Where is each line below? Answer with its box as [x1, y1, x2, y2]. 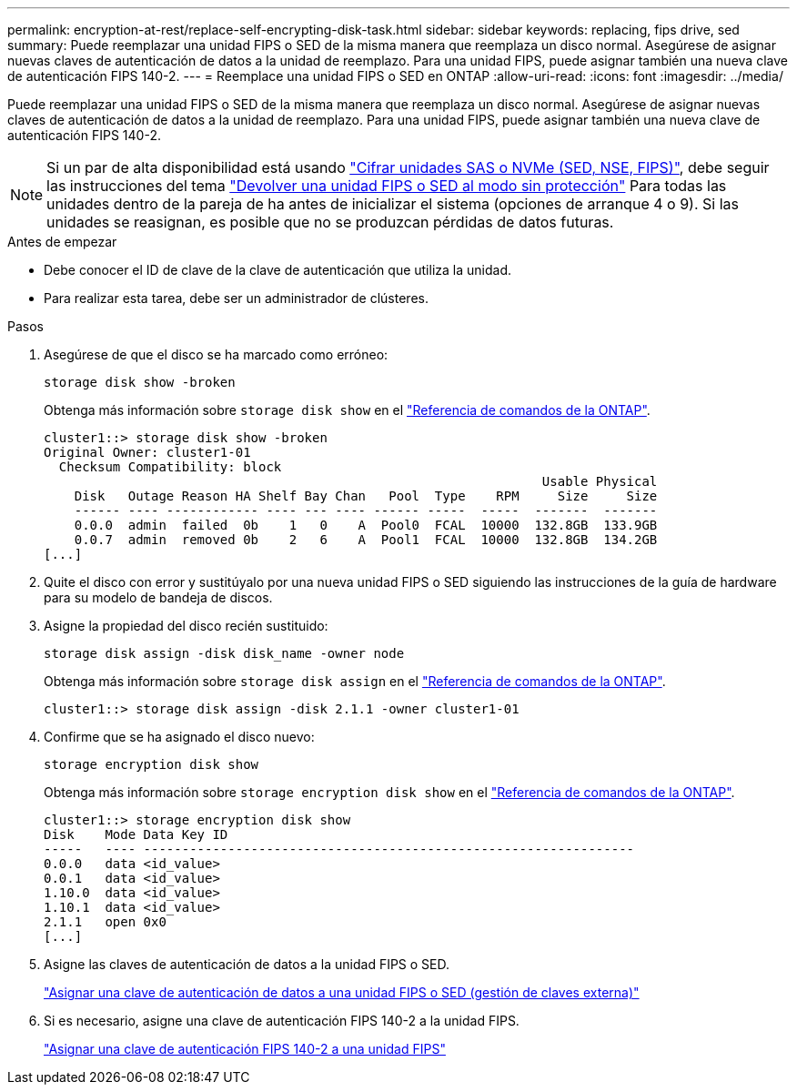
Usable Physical [541, 474, 658, 489]
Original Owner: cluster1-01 [44, 445, 251, 460]
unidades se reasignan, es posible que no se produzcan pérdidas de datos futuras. [46, 213, 614, 231]
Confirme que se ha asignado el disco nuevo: [44, 729, 315, 744]
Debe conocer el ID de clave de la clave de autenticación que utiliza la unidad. [44, 262, 511, 278]
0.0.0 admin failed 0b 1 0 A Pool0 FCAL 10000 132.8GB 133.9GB [74, 518, 658, 532]
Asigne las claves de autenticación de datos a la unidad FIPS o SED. [44, 956, 450, 972]
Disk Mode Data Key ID [44, 827, 228, 842]
